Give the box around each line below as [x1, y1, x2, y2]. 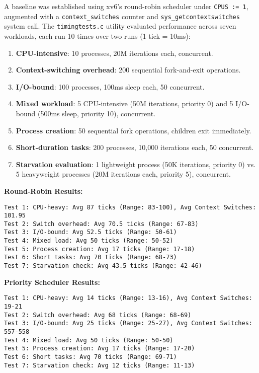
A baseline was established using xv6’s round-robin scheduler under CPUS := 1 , [4, 1, 248, 11]
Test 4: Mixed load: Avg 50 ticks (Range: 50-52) [4, 237, 174, 245]
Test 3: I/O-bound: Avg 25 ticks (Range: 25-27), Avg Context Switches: [4, 320, 252, 327]
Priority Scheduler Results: [4, 276, 100, 287]
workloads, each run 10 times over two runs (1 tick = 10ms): [4, 30, 191, 41]
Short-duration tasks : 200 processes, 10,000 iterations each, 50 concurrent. [16, 142, 254, 153]
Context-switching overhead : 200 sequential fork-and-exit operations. [16, 64, 241, 75]
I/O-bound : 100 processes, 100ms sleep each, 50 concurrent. [16, 81, 205, 92]
